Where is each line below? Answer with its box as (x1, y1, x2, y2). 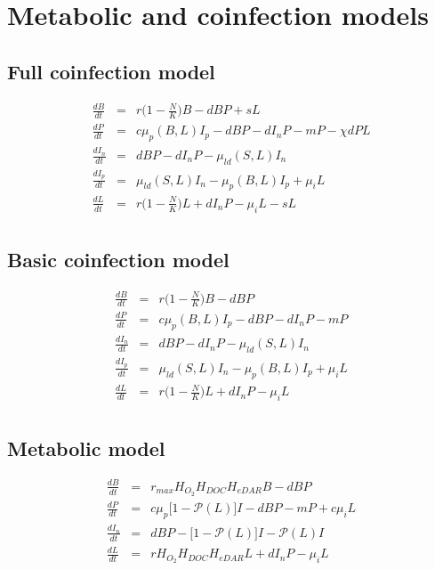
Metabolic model (7, 434, 165, 461)
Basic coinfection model (7, 246, 230, 273)
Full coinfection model (7, 57, 215, 85)
